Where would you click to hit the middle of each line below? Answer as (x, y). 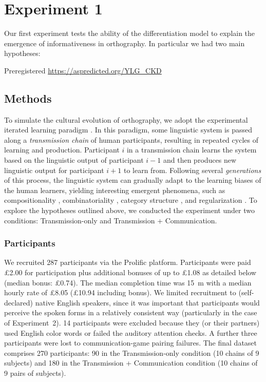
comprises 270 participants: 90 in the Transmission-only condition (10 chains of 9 (132, 352)
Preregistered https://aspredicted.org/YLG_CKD (83, 70)
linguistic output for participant (54, 170)
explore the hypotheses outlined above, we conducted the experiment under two (129, 210)
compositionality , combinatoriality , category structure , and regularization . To (131, 200)
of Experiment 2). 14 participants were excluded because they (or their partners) (132, 323)
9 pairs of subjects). (35, 373)
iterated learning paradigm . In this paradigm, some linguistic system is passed (128, 130)
